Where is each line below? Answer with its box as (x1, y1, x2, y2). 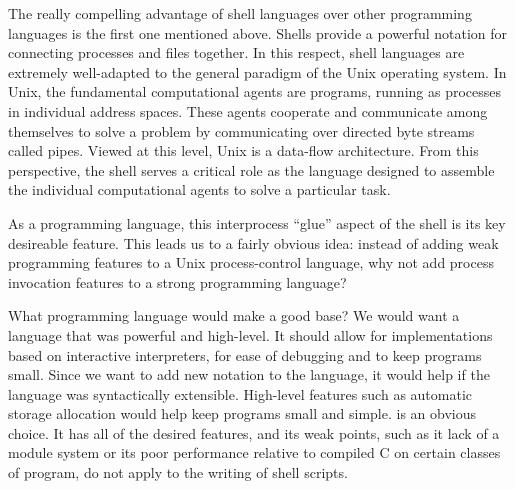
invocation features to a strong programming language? (8, 271, 347, 292)
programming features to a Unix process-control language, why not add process (8, 252, 494, 273)
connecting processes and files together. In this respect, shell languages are (8, 42, 465, 63)
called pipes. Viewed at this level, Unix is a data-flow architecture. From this (8, 140, 479, 161)
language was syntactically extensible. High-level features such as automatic (8, 383, 473, 404)
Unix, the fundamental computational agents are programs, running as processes (8, 81, 502, 102)
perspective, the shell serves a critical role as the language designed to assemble (8, 159, 495, 180)
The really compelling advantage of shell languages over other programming (8, 3, 472, 23)
